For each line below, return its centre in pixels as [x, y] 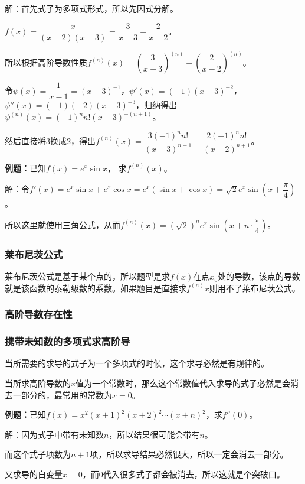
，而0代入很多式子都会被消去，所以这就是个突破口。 [183, 474]
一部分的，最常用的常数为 [62, 394]
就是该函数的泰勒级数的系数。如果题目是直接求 [96, 288]
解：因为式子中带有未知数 [54, 434]
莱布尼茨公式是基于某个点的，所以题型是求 [87, 276]
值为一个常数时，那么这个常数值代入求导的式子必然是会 [183, 383]
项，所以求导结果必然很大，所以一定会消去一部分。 [189, 454]
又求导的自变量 [34, 474]
